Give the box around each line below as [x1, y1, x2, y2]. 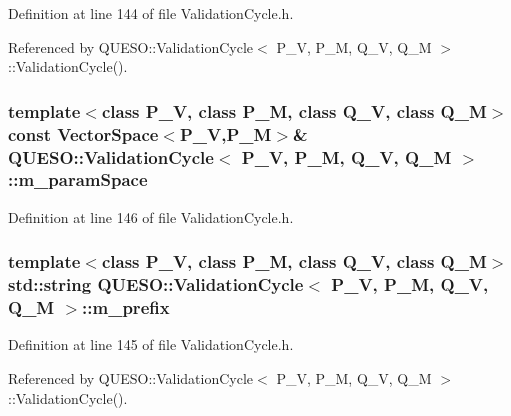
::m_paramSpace [8, 167, 148, 192]
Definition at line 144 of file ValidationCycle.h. [8, 3, 294, 23]
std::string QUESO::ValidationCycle [8, 272, 304, 297]
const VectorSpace [8, 121, 159, 146]
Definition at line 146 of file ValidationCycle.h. [8, 206, 294, 227]
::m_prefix [82, 295, 170, 320]
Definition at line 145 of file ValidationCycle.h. [8, 334, 294, 355]
